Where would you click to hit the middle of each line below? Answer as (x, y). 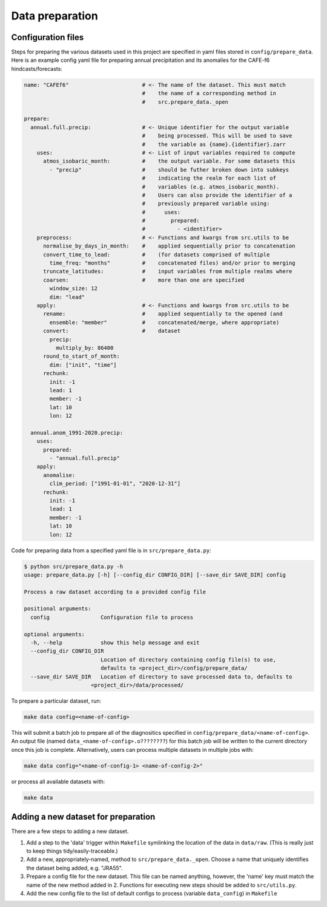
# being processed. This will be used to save (217, 136)
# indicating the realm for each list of (209, 178)
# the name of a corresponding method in (209, 93)
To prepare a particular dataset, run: (56, 701)
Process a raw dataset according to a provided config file (115, 592)
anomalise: (59, 475)
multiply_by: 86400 (84, 348)
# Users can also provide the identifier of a (217, 195)
